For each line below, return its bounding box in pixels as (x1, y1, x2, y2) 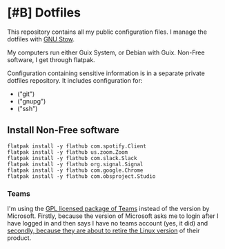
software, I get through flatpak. (7, 55, 95, 63)
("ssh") (17, 104, 38, 112)
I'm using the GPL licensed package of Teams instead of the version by (7, 205, 210, 213)
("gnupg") (17, 97, 46, 105)
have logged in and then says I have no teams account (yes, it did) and (7, 219, 208, 228)
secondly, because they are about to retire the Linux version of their (7, 226, 200, 235)
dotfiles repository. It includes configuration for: (7, 76, 143, 84)
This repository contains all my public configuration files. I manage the (7, 28, 207, 36)
